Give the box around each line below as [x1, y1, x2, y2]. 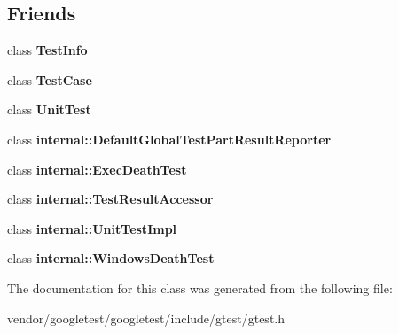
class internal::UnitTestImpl [7, 219, 177, 237]
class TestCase [7, 70, 92, 89]
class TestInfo [7, 41, 88, 59]
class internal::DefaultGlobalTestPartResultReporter [7, 129, 332, 148]
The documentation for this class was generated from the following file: [7, 278, 393, 297]
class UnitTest [7, 100, 91, 119]
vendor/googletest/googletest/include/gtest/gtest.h [7, 308, 286, 327]
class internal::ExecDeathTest [7, 159, 187, 178]
